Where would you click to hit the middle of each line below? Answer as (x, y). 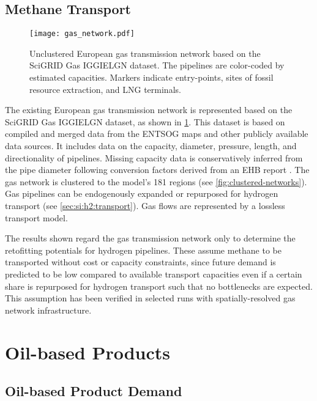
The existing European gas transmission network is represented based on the (149, 110)
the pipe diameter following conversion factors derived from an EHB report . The (157, 170)
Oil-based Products (88, 352)
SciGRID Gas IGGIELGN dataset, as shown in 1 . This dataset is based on (145, 121)
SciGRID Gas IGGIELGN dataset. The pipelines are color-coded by (157, 65)
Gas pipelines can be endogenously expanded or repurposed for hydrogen (142, 193)
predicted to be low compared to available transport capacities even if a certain (154, 274)
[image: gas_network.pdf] (82, 34)
